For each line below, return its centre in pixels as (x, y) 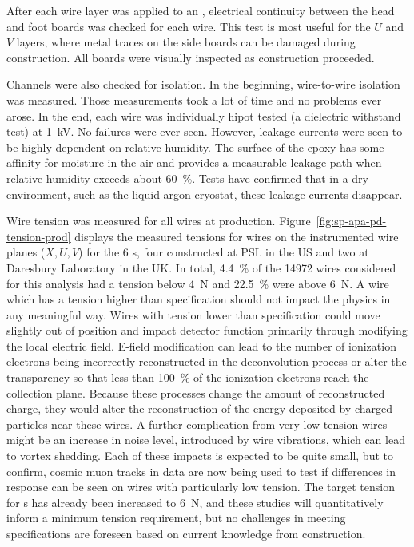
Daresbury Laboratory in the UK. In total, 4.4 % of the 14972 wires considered (201, 267)
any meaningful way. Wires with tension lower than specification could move (193, 314)
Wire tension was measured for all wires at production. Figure (159, 221)
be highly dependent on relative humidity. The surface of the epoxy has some (195, 147)
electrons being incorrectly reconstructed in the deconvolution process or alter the (207, 361)
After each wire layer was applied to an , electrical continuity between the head (201, 10)
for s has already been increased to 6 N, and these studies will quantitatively (195, 502)
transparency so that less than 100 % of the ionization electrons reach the (188, 377)
